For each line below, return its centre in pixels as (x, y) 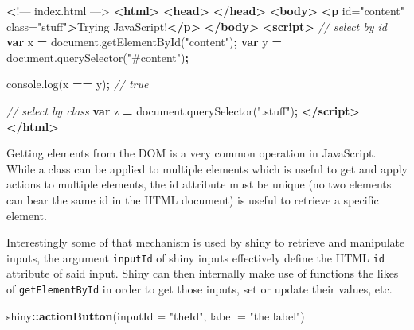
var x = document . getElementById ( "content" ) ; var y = (144, 42)
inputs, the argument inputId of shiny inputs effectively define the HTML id (195, 257)
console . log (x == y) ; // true (78, 84)
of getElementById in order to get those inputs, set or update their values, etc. (199, 288)
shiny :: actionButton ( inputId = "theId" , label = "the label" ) (156, 315)
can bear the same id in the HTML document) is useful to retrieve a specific (193, 199)
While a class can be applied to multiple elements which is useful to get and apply (207, 168)
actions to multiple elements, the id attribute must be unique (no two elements (199, 184)
